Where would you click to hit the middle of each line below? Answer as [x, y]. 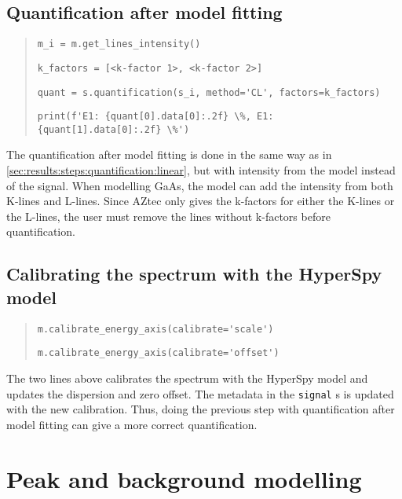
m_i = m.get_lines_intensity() [119, 44]
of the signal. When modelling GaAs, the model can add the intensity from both [200, 185]
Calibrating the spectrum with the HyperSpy [194, 274]
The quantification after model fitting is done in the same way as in [169, 154]
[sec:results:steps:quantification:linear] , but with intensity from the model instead [201, 170]
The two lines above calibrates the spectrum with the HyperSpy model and [187, 378]
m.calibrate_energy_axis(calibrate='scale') [155, 329]
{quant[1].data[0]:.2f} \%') [113, 129]
